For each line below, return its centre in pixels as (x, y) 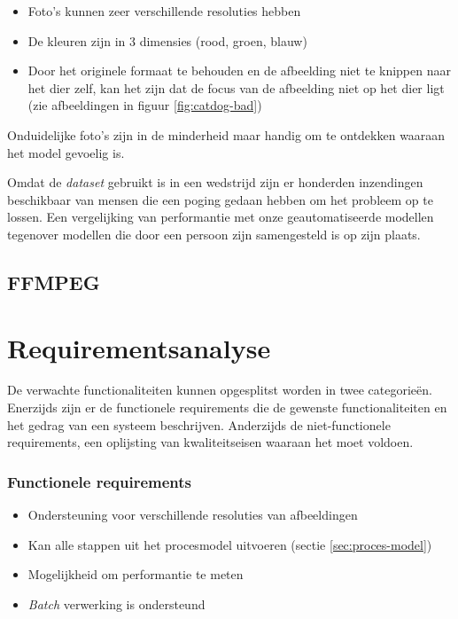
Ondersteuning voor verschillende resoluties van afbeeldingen (193, 515)
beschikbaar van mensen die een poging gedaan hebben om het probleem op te (220, 199)
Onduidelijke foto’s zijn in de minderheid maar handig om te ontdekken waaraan (226, 134)
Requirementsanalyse (139, 347)
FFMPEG (54, 282)
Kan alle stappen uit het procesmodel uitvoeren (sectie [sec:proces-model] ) (230, 544)
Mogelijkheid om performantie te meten (136, 574)
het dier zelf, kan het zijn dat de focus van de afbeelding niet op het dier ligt (236, 87)
